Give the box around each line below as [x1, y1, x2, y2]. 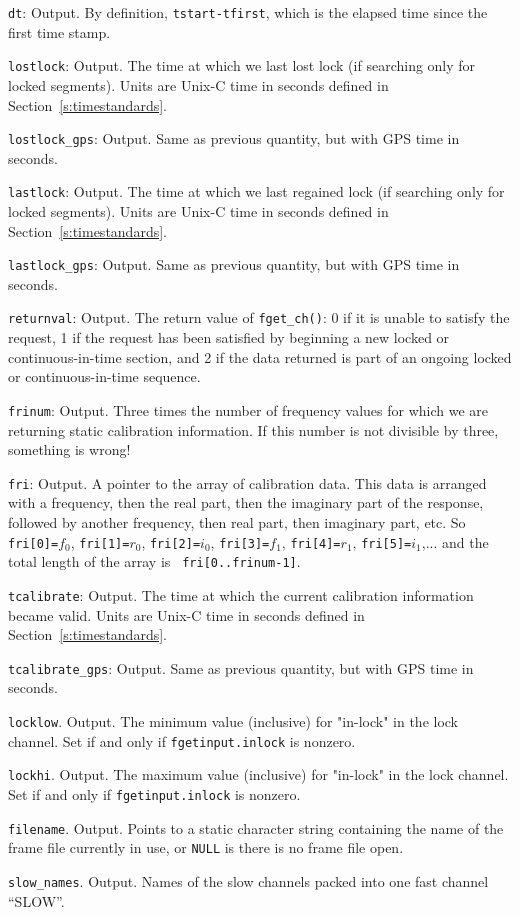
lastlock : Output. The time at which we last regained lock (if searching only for [8, 181, 505, 202]
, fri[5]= [352, 531, 412, 552]
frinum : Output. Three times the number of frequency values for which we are [8, 399, 489, 420]
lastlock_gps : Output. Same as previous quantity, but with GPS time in [8, 254, 460, 275]
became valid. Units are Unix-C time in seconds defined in [8, 604, 365, 625]
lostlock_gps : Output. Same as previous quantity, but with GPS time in [8, 128, 460, 149]
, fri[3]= [210, 531, 270, 552]
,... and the [421, 531, 489, 552]
